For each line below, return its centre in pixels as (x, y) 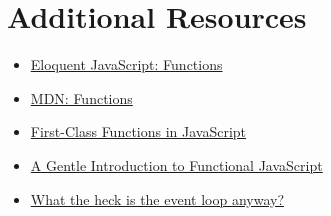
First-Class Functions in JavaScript (138, 131)
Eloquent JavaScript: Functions (126, 64)
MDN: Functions (81, 97)
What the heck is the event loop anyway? (157, 198)
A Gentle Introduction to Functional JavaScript (176, 164)
